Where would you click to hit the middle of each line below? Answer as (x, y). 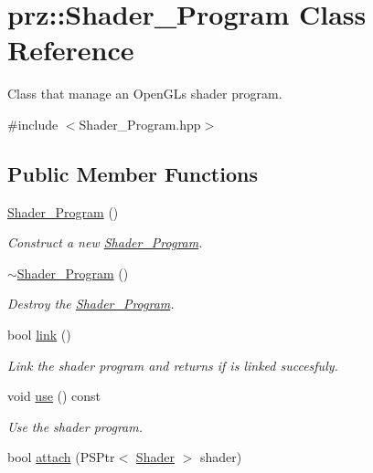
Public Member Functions (133, 173)
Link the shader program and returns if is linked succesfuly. (173, 365)
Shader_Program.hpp (140, 124)
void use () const (54, 396)
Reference (71, 50)
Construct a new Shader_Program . (105, 242)
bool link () (39, 335)
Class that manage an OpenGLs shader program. (145, 94)
